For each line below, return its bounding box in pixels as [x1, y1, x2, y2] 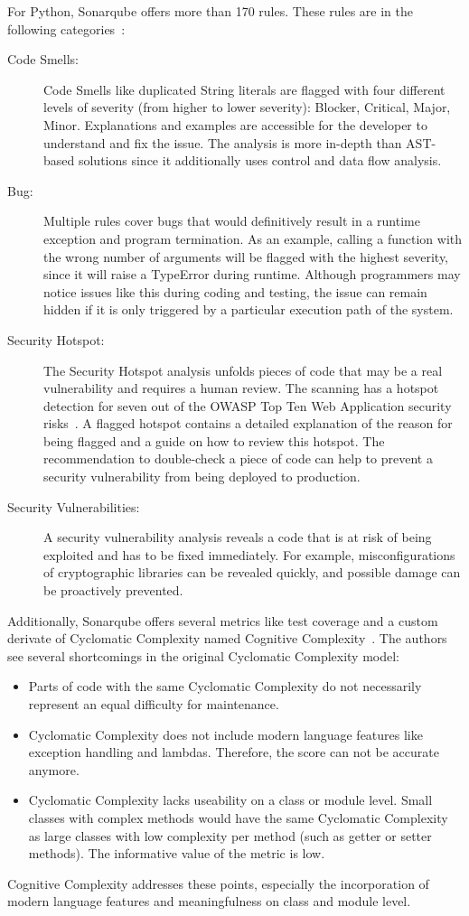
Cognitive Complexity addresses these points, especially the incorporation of [7, 874, 429, 893]
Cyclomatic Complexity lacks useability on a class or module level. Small [28, 790, 433, 809]
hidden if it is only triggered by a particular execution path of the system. [43, 300, 454, 319]
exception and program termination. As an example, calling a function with [43, 229, 463, 248]
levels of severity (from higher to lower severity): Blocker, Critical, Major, [43, 98, 451, 117]
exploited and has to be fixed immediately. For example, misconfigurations [43, 545, 455, 564]
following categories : [7, 19, 126, 38]
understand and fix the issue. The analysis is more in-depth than [43, 133, 402, 152]
